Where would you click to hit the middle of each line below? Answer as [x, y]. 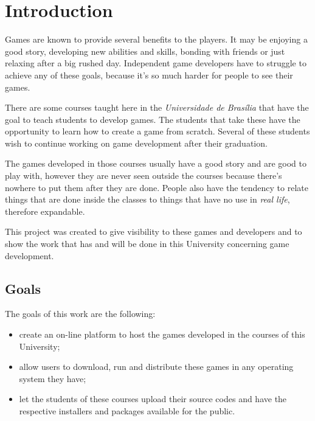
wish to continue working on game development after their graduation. [136, 143]
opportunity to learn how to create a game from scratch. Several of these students [157, 131]
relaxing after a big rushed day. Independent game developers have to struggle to [156, 63]
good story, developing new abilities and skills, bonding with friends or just [145, 51]
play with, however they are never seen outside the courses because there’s [144, 176]
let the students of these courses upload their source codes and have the [153, 399]
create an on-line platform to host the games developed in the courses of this [162, 334]
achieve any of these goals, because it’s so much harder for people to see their [149, 75]
